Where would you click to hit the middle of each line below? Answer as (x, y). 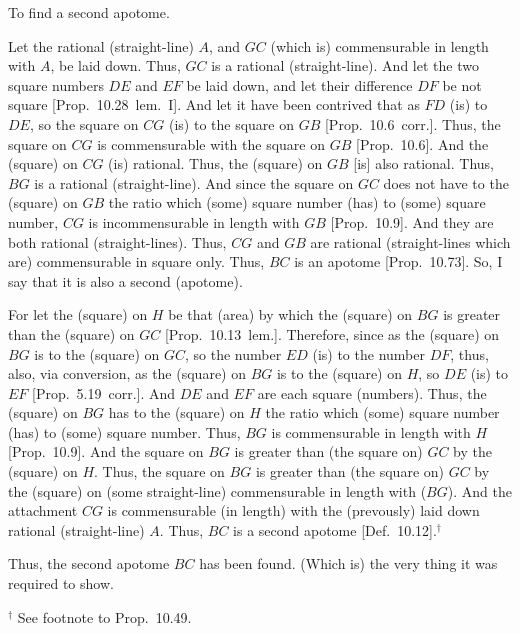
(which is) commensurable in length (379, 45)
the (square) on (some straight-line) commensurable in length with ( (217, 490)
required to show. (61, 583)
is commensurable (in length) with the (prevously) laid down (293, 510)
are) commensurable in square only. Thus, (136, 261)
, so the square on (84, 123)
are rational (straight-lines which (410, 241)
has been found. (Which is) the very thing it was (348, 563)
